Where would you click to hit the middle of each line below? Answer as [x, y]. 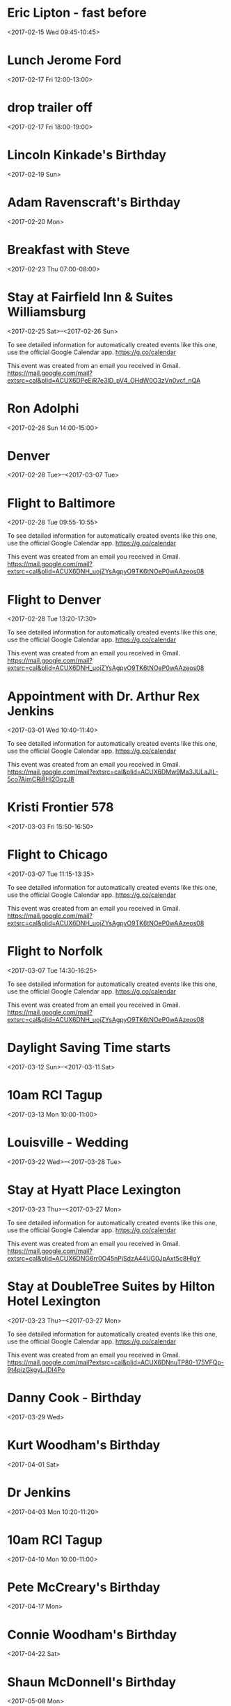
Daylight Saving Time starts [89, 1048]
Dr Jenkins [39, 1492]
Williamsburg [47, 312]
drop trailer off [50, 107]
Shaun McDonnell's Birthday [91, 1682]
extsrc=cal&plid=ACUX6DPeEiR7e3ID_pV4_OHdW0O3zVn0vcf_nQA [104, 380]
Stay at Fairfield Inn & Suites [90, 297]
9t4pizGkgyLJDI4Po [36, 1369]
